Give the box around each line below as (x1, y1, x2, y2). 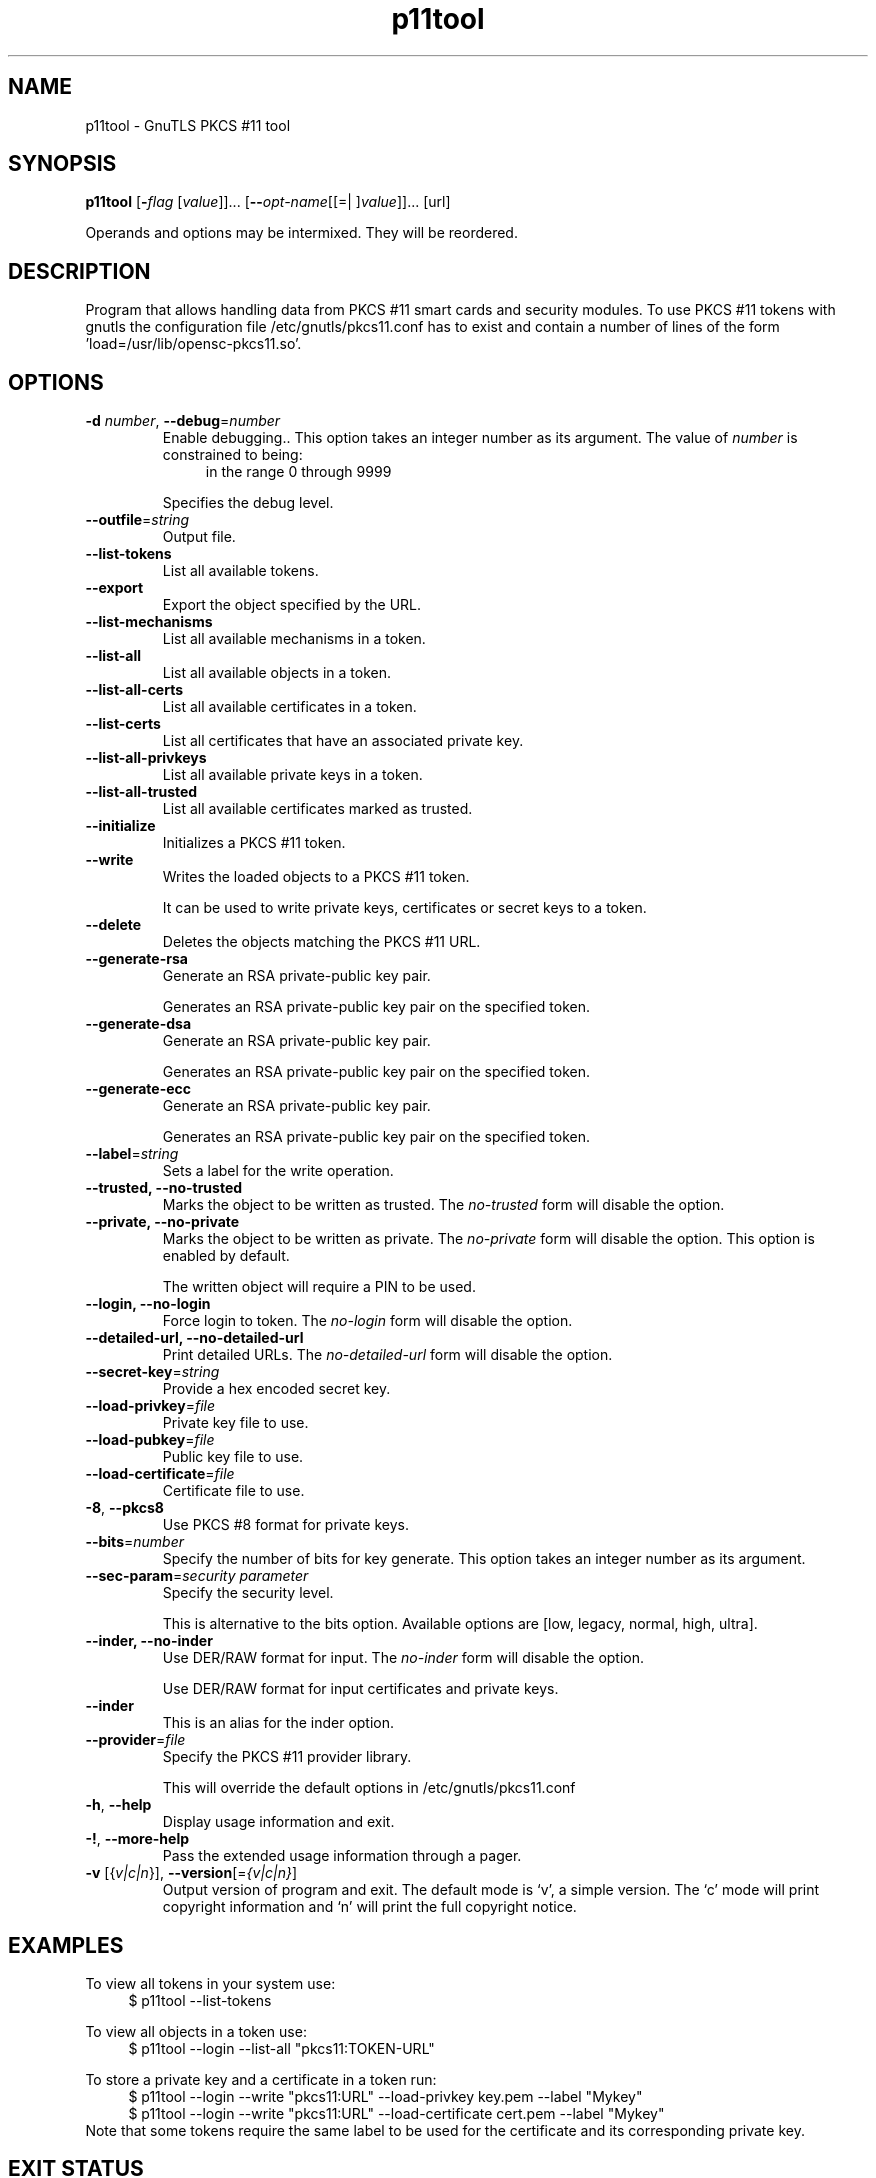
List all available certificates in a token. (162, 698, 417, 716)
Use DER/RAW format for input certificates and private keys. (162, 1680, 559, 1698)
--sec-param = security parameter (85, 1567, 309, 1585)
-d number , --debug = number (85, 412, 281, 430)
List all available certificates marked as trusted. (162, 800, 473, 818)
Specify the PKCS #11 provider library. (162, 1748, 412, 1766)
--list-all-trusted (85, 783, 198, 801)
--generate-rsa (85, 950, 188, 968)
